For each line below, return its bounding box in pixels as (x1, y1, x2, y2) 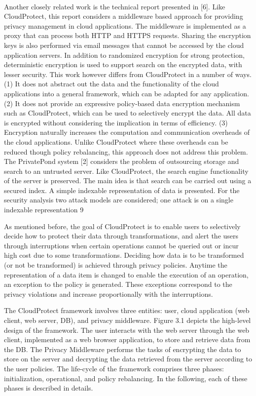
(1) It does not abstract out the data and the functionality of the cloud (4, 79, 219, 89)
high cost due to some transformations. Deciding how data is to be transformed (4, 250, 244, 260)
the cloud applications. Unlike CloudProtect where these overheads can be (4, 136, 228, 147)
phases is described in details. (4, 383, 93, 393)
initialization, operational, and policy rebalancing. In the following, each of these (4, 373, 248, 383)
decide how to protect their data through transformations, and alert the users (4, 231, 239, 241)
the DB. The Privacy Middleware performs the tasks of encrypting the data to (4, 344, 241, 354)
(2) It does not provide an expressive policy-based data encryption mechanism (4, 98, 240, 108)
